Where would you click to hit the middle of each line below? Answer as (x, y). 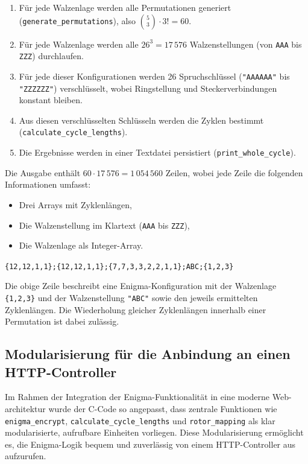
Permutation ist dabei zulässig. (62, 321)
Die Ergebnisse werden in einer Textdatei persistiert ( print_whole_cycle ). (157, 152)
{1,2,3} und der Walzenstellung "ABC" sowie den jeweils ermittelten (131, 297)
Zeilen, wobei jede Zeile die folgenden (234, 172)
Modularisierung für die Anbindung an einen (148, 354)
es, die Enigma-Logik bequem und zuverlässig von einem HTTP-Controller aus (150, 444)
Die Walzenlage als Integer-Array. (81, 245)
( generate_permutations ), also (77, 20)
